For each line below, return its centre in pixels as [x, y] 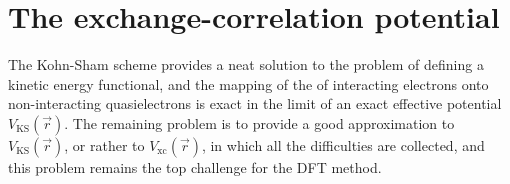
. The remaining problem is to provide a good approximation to [259, 122]
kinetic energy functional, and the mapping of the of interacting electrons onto [248, 83]
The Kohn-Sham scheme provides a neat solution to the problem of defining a [246, 64]
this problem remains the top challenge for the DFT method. [195, 166]
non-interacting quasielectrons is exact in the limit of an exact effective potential [255, 103]
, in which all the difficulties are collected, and [343, 144]
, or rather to [104, 144]
